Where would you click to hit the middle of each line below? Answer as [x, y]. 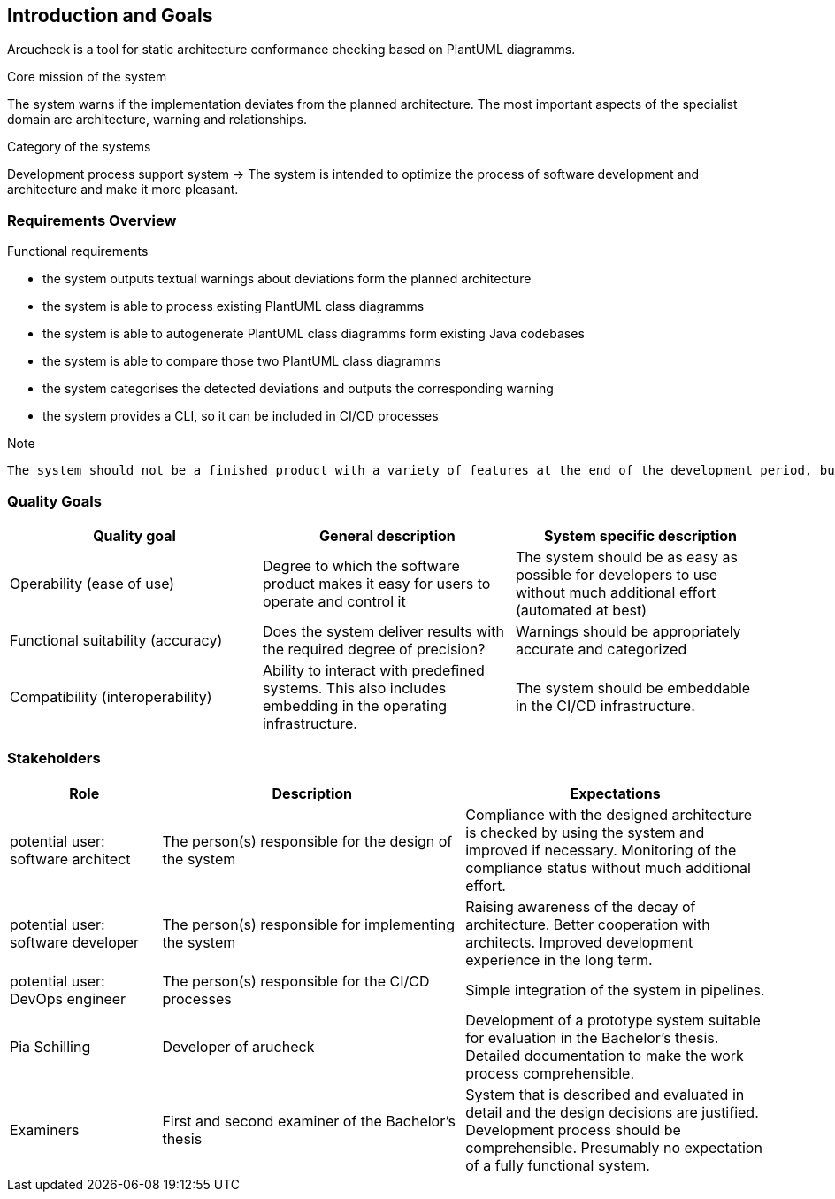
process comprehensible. [550, 1073]
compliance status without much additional [608, 867]
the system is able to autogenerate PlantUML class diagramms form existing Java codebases [314, 334]
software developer [74, 942]
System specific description [640, 535]
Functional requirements [78, 251]
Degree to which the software [361, 565]
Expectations [615, 793]
